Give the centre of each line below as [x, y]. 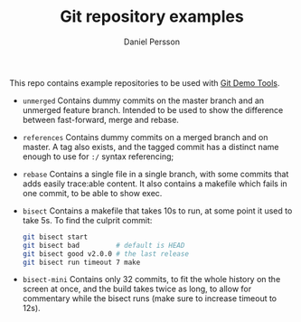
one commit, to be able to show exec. [92, 193]
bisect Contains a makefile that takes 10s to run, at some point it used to [157, 211]
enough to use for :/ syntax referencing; [98, 156]
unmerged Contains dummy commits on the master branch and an [143, 100]
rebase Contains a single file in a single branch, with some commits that [155, 174]
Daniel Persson [152, 42]
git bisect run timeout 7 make [81, 262]
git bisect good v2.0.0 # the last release [106, 254]
